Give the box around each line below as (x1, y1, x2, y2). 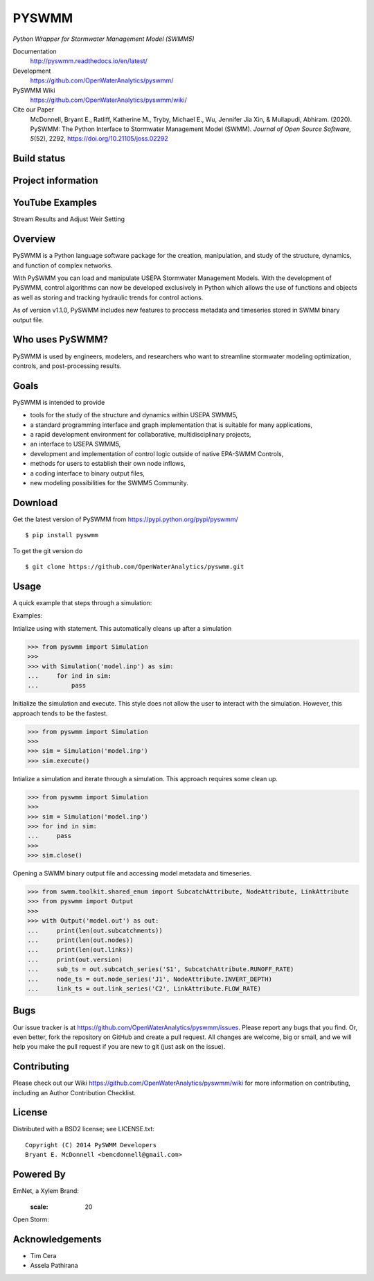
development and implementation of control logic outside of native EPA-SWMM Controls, (30, 449, 284, 458)
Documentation (12, 47, 57, 55)
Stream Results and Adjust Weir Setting (12, 215, 125, 223)
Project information (12, 175, 98, 186)
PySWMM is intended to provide (12, 398, 105, 406)
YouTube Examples (12, 197, 97, 209)
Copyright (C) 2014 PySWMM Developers (25, 1141, 157, 1149)
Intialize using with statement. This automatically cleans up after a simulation (12, 624, 232, 632)
